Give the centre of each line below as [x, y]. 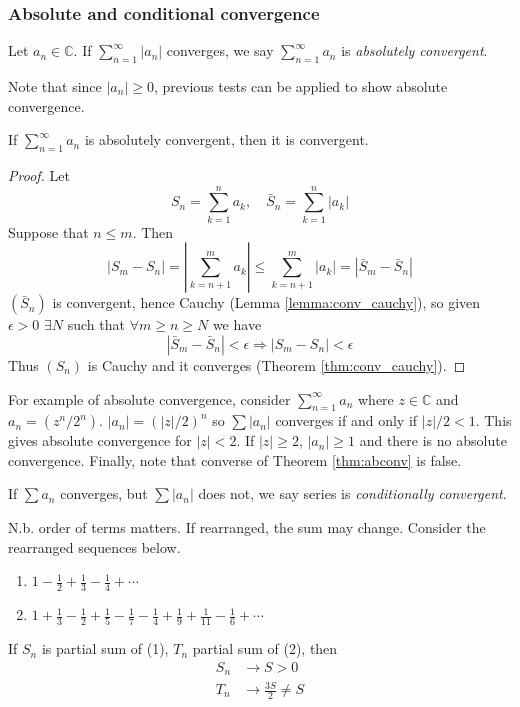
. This [493, 420]
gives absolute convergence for [100, 440]
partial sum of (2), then [265, 648]
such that [96, 324]
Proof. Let [39, 175]
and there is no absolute [433, 440]
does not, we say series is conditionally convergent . [352, 493]
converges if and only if [346, 420]
